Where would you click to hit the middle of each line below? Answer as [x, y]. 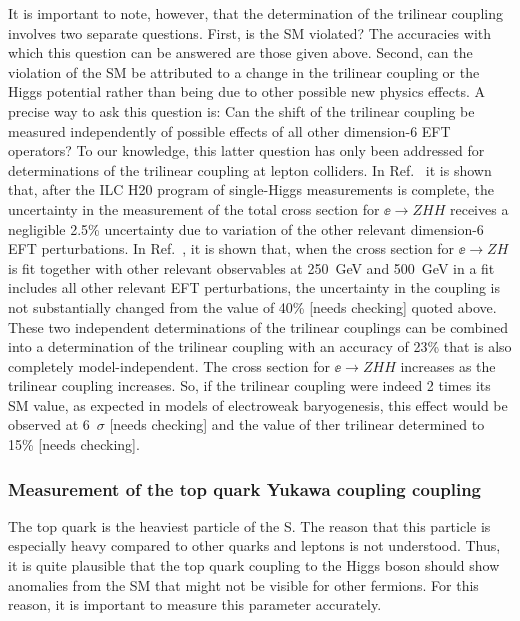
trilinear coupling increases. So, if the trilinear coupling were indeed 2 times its [249, 385]
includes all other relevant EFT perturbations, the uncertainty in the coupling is [254, 287]
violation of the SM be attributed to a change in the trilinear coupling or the [244, 71]
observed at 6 [49, 424]
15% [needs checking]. [74, 444]
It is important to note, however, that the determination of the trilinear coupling [255, 13]
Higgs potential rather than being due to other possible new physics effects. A [246, 91]
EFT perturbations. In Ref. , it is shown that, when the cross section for [231, 248]
